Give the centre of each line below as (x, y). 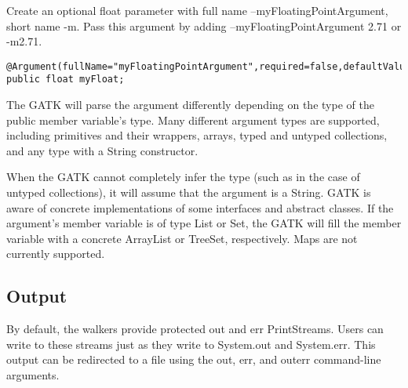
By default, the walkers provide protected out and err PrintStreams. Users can (195, 329)
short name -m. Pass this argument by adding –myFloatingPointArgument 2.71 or (204, 25)
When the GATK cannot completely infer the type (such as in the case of (183, 177)
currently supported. (56, 254)
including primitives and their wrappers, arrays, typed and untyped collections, (197, 135)
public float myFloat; (66, 80)
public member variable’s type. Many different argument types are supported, (193, 120)
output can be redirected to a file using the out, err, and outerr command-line (194, 359)
